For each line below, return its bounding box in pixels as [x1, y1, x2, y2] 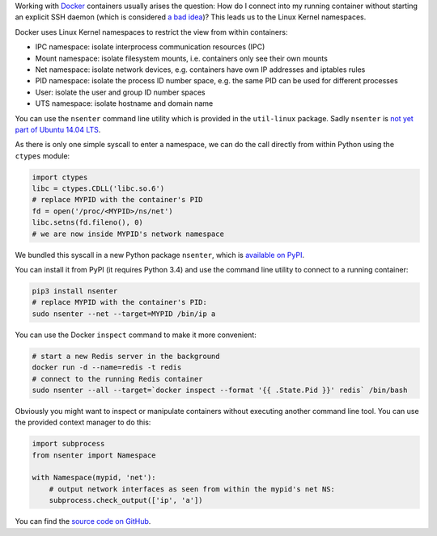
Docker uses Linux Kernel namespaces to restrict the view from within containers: [15, 27, 288, 36]
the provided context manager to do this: [15, 417, 151, 428]
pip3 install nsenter [32, 286, 118, 295]
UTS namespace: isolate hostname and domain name [35, 99, 214, 108]
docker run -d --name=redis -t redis [32, 363, 182, 372]
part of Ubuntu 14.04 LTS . [15, 125, 101, 134]
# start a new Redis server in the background [32, 352, 220, 361]
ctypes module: [15, 150, 70, 161]
